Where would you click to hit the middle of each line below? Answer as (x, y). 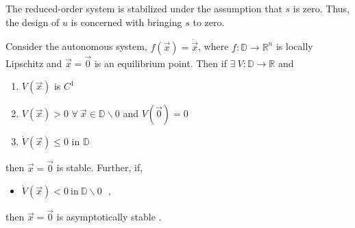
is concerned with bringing (126, 22)
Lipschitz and (34, 63)
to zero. (209, 22)
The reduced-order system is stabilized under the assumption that (144, 8)
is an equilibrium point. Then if (160, 63)
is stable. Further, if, (100, 167)
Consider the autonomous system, (76, 46)
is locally (294, 46)
